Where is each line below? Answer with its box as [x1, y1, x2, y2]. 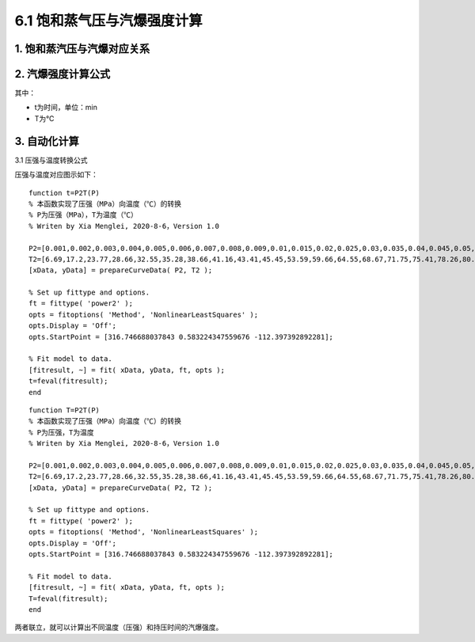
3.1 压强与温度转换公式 [14, 155, 88, 165]
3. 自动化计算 [14, 135, 79, 148]
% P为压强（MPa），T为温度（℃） [28, 211, 139, 219]
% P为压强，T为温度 [28, 427, 94, 437]
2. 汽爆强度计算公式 [14, 67, 111, 81]
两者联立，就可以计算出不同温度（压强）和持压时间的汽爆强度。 [14, 622, 223, 633]
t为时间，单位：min [34, 103, 98, 112]
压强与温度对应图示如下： [14, 170, 98, 180]
